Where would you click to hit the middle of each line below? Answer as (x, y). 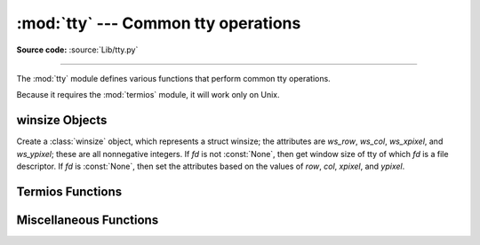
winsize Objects (62, 120)
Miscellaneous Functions (88, 220)
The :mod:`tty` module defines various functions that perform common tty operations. (173, 78)
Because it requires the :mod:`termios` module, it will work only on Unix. (148, 95)
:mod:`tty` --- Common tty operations (159, 23)
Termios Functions (69, 191)
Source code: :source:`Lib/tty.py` (77, 50)
